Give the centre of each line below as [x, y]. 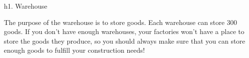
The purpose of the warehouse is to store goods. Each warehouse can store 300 [121, 22]
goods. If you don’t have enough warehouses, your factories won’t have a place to [124, 31]
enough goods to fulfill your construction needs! [74, 50]
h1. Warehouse [26, 6]
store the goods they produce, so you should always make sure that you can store [125, 41]
